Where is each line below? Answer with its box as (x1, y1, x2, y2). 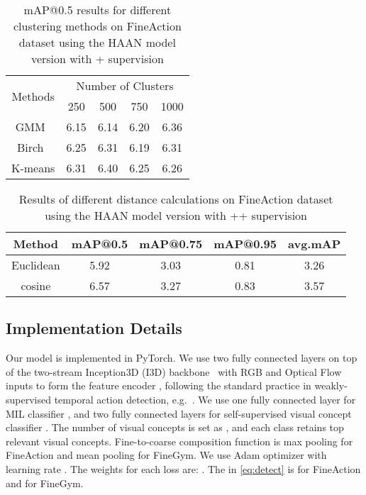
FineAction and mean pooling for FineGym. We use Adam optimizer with (6, 447, 327, 462)
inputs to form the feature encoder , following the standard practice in (6, 378, 311, 393)
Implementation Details (6, 317, 182, 339)
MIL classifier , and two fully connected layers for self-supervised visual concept (6, 406, 352, 421)
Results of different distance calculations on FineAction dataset (18, 191, 333, 207)
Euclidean (11, 257, 60, 273)
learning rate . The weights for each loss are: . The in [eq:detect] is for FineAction (6, 461, 361, 476)
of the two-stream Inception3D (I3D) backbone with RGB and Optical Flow (6, 364, 342, 379)
